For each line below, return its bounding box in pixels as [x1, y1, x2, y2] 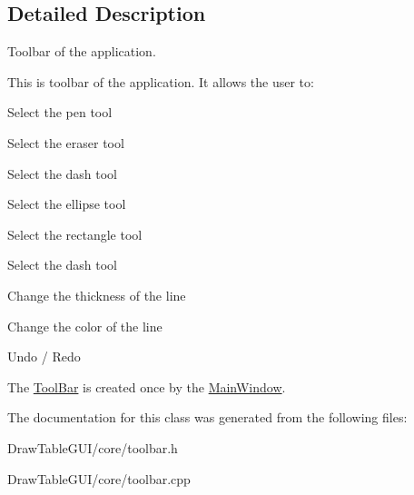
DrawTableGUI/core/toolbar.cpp [7, 469, 191, 488]
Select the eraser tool [7, 133, 124, 152]
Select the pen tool [7, 103, 113, 122]
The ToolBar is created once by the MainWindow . [7, 377, 286, 396]
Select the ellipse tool [7, 194, 126, 213]
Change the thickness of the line [7, 285, 186, 304]
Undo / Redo [7, 347, 81, 366]
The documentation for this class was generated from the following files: [7, 408, 408, 427]
